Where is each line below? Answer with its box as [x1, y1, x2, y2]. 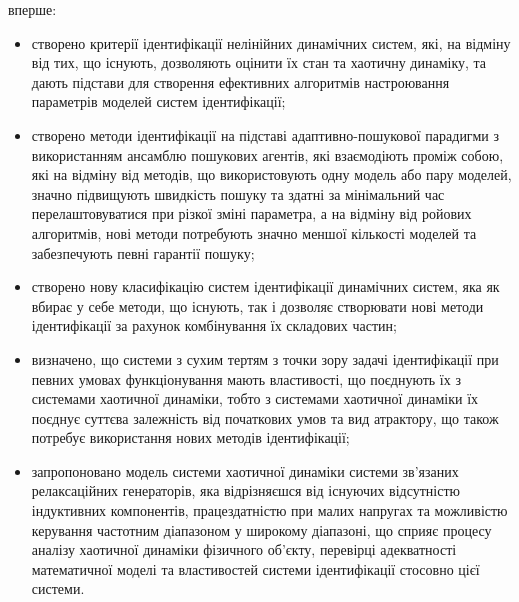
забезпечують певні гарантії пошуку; [31, 242, 255, 263]
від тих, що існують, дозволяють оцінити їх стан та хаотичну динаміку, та [31, 52, 487, 73]
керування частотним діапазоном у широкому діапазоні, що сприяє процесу [31, 519, 492, 540]
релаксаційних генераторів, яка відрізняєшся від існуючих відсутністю [31, 480, 461, 501]
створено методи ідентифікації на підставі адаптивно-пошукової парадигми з [31, 124, 499, 145]
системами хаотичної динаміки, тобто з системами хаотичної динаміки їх [31, 388, 479, 409]
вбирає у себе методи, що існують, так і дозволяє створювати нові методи [31, 295, 484, 316]
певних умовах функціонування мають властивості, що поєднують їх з [31, 368, 461, 389]
